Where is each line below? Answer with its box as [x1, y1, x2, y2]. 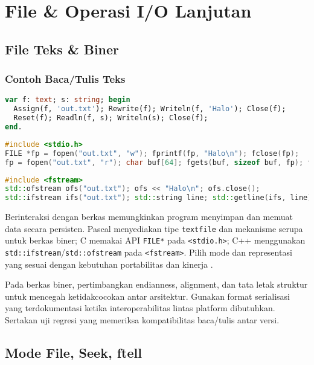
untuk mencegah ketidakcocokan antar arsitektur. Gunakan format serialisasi [5, 289, 290, 302]
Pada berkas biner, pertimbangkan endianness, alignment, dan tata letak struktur [5, 278, 308, 291]
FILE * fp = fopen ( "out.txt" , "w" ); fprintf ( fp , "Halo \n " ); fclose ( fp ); [5, 149, 300, 158]
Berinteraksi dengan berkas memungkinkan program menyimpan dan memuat [5, 210, 293, 223]
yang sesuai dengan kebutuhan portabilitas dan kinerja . [5, 257, 213, 270]
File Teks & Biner [5, 39, 120, 58]
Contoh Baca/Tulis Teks [5, 71, 126, 86]
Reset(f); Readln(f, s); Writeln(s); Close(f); [13, 114, 208, 123]
